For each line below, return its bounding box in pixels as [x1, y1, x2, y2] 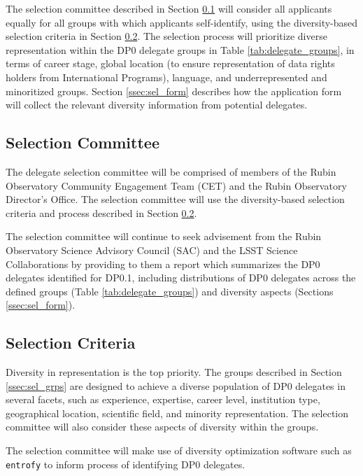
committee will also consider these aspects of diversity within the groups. [6, 419, 319, 434]
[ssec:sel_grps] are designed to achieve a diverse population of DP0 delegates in [6, 378, 346, 393]
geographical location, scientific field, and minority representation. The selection [6, 405, 349, 420]
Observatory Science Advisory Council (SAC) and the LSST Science [6, 242, 298, 257]
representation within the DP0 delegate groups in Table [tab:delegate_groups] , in [6, 42, 355, 57]
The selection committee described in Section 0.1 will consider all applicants [6, 1, 332, 15]
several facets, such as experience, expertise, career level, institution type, [6, 392, 320, 407]
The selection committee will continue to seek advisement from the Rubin [6, 229, 322, 244]
